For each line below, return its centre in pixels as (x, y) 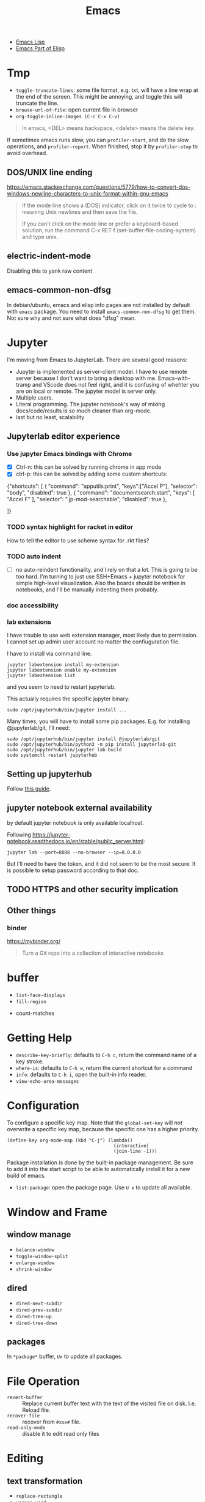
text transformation (45, 1481)
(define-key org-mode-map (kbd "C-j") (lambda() (70, 1140)
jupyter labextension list (41, 676)
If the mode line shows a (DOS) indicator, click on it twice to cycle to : (109, 205)
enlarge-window (35, 1263)
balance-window (35, 1250)
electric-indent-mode (49, 256)
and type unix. (40, 237)
